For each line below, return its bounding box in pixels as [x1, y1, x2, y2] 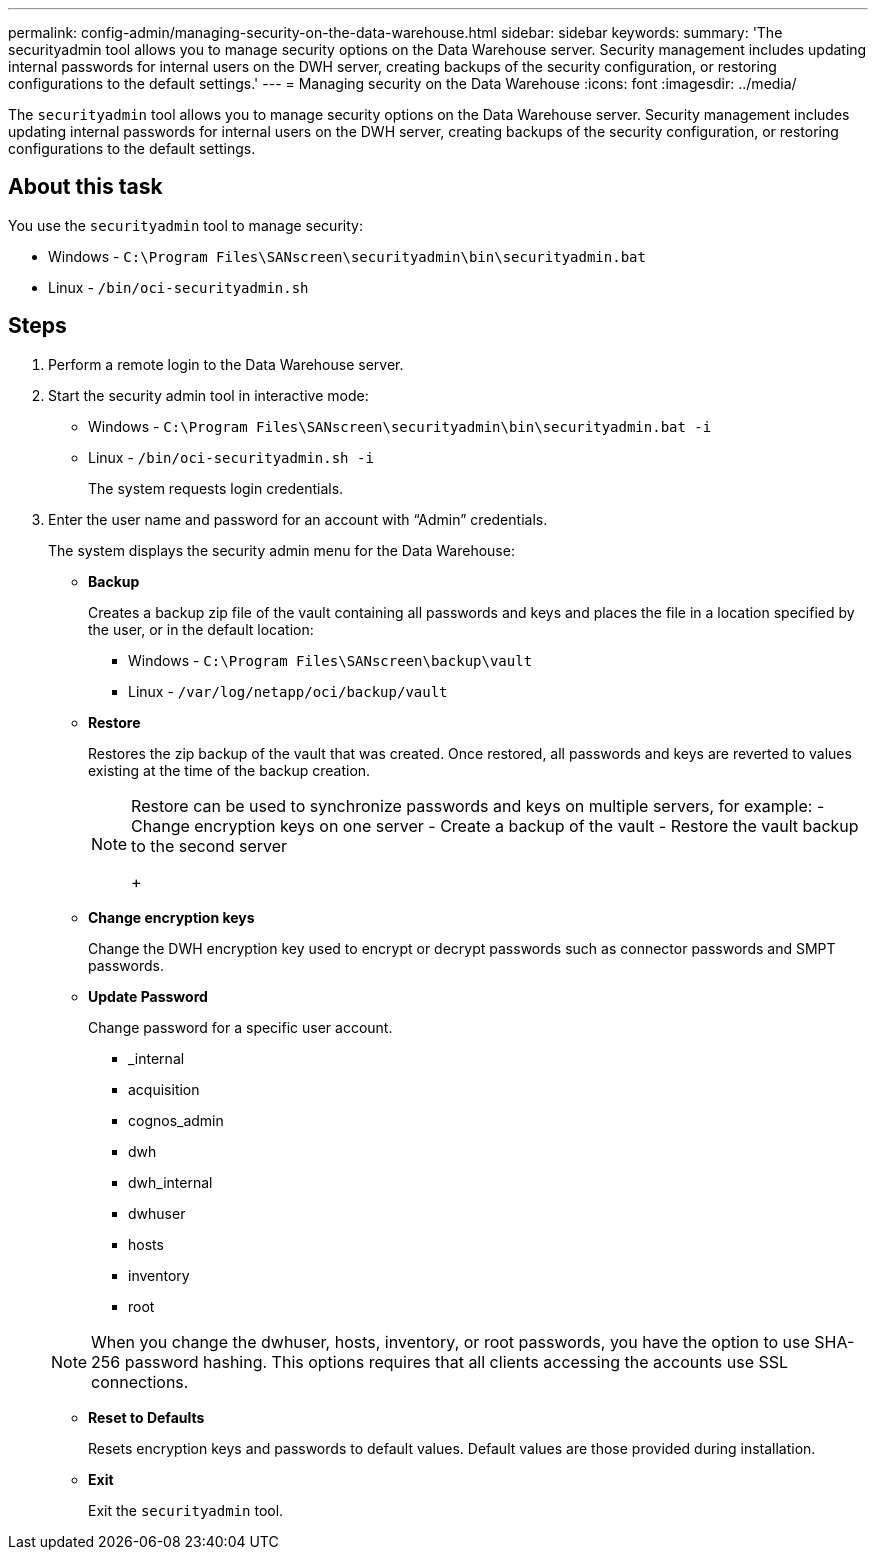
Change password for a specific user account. [88, 1018, 393, 1036]
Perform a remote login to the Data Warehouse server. [48, 355, 404, 373]
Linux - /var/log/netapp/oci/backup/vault [128, 682, 448, 700]
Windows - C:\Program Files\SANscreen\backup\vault [128, 651, 533, 669]
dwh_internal [128, 1173, 213, 1191]
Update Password [88, 987, 208, 1005]
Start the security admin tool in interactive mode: [48, 386, 369, 404]
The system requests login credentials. [88, 479, 344, 497]
